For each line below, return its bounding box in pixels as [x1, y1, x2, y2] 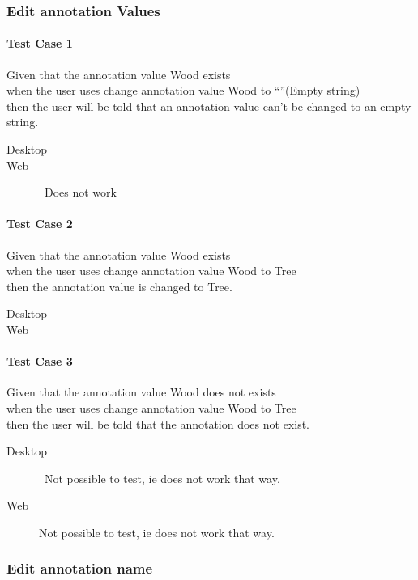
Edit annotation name [6, 558, 153, 578]
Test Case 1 [6, 35, 73, 52]
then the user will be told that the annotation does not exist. [6, 415, 310, 432]
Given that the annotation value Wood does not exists [6, 383, 276, 400]
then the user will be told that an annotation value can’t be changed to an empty [6, 97, 412, 114]
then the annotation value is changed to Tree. [6, 277, 232, 294]
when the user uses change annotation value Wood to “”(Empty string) [6, 82, 360, 99]
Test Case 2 [6, 215, 73, 232]
